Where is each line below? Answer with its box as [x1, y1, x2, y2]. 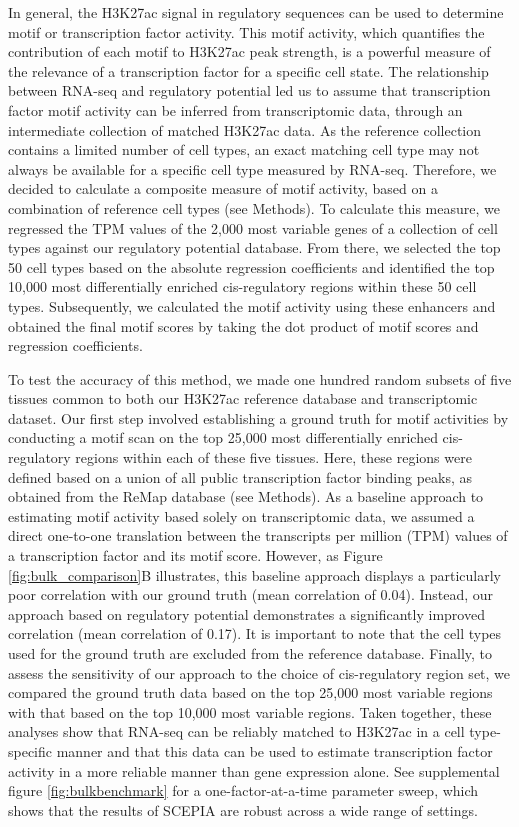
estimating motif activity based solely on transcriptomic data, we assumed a [8, 505, 475, 526]
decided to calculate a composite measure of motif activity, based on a [8, 178, 438, 199]
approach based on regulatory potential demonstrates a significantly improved [8, 603, 485, 624]
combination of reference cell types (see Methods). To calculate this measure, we [8, 197, 500, 218]
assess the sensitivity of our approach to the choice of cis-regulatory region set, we [8, 662, 511, 683]
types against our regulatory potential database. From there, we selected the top [8, 237, 501, 258]
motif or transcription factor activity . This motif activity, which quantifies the [8, 21, 485, 42]
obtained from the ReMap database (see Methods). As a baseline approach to [8, 486, 484, 507]
